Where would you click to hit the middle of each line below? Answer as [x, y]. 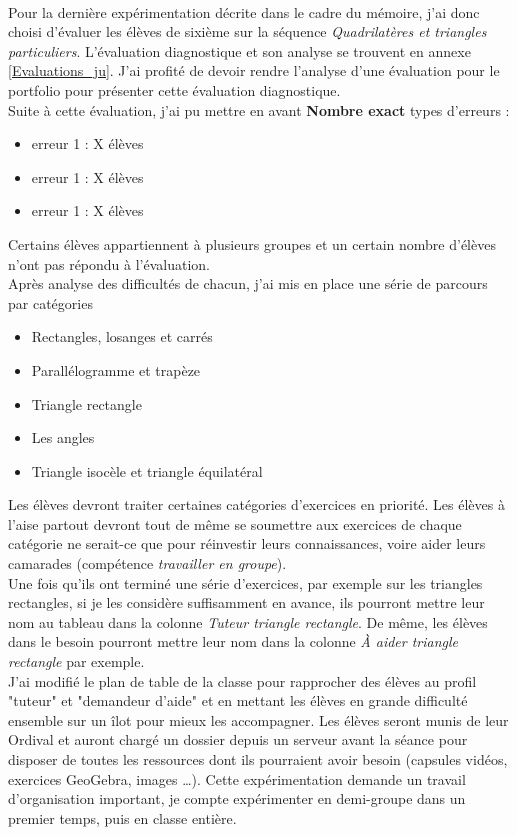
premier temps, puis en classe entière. [122, 817]
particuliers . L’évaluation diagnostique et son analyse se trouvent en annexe [239, 50]
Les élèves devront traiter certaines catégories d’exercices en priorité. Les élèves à [256, 504]
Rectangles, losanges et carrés [122, 336]
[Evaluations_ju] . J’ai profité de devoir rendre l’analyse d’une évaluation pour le [254, 70]
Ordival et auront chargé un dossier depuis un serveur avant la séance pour [238, 739]
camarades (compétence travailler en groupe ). [147, 563]
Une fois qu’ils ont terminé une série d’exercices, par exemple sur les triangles [245, 582]
